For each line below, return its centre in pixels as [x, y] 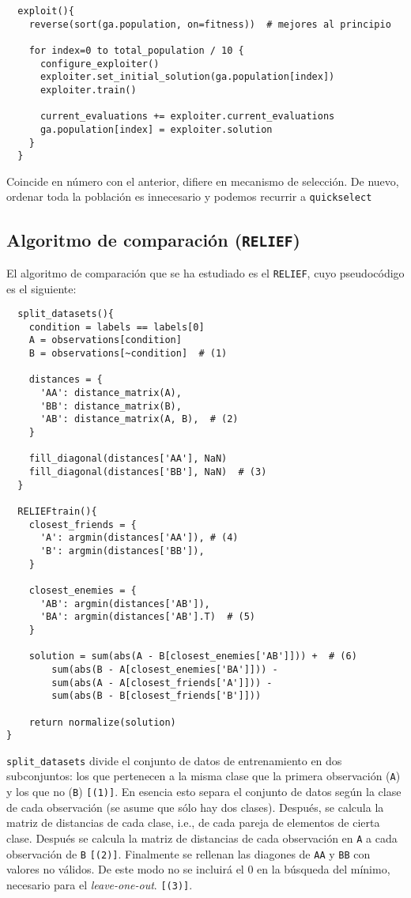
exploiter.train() [88, 90]
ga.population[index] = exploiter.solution [156, 129]
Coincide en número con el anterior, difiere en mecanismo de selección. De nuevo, [203, 181]
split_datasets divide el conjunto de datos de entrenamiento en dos [174, 760]
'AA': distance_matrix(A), [111, 393]
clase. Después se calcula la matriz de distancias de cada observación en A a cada [202, 838]
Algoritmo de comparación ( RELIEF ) [153, 239]
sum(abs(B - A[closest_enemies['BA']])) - [165, 669]
